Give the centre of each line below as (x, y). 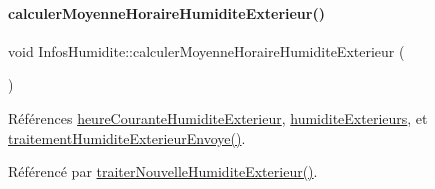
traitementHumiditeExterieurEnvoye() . (127, 137)
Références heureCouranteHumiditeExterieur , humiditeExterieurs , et (218, 117)
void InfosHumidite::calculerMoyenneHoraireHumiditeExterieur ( (206, 50)
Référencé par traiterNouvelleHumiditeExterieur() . (163, 171)
